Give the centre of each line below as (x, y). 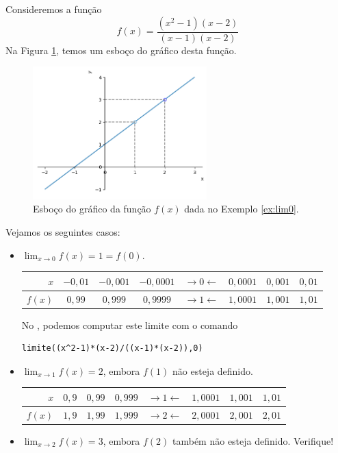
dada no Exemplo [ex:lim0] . (242, 209)
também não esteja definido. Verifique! (253, 440)
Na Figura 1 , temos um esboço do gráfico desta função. (121, 50)
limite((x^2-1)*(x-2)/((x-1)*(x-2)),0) (112, 348)
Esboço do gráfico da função (92, 209)
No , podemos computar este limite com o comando (130, 325)
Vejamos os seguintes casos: (63, 231)
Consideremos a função (54, 9)
